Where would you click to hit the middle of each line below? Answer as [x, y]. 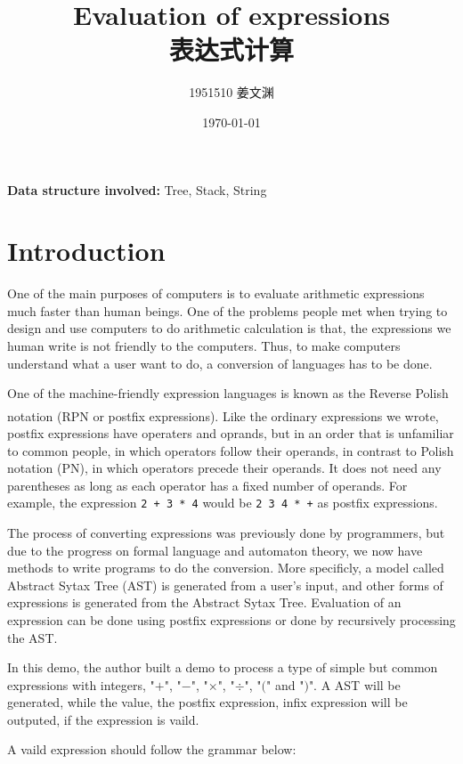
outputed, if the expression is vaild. [103, 719]
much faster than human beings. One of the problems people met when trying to [227, 310]
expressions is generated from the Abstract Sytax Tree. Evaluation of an [204, 602]
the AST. [32, 637]
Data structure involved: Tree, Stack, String [137, 189]
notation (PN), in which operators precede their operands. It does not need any [224, 468]
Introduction [86, 251]
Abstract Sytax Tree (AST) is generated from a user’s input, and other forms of [225, 585]
